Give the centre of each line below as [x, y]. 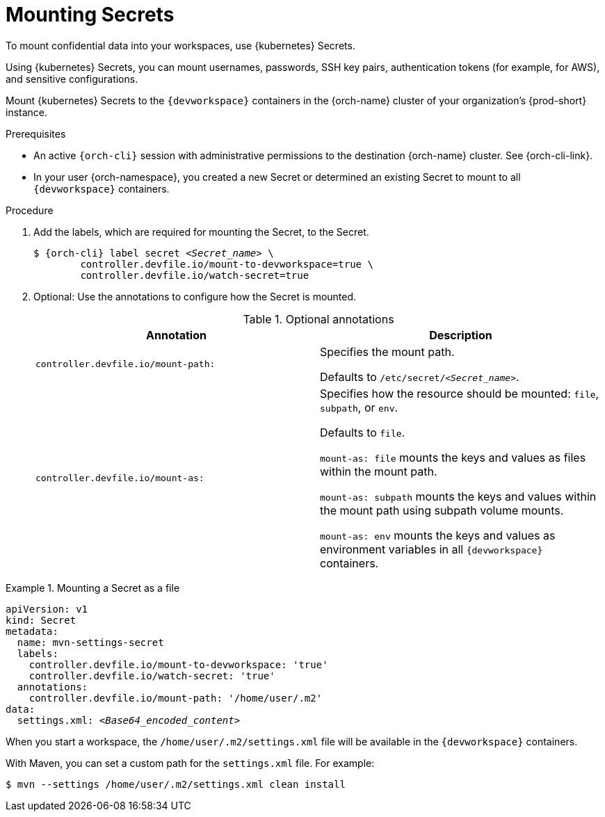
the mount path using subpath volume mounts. [442, 510]
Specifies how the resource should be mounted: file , [460, 393]
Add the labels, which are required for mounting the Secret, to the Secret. [201, 232]
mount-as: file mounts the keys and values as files [453, 457]
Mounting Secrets [90, 15]
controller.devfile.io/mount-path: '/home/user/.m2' [176, 698]
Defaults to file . [363, 432]
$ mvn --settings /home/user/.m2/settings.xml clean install [176, 784]
